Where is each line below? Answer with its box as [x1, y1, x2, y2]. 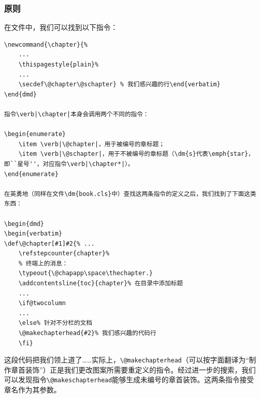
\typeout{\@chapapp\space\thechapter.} [18, 270, 153, 277]
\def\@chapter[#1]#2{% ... [4, 240, 95, 247]
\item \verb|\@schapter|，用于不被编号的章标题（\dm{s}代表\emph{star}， [18, 150, 254, 158]
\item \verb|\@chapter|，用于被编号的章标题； [18, 140, 165, 148]
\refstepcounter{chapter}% [18, 250, 109, 257]
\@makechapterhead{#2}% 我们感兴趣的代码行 [18, 329, 157, 337]
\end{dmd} [4, 90, 37, 98]
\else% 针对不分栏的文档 [18, 319, 92, 327]
